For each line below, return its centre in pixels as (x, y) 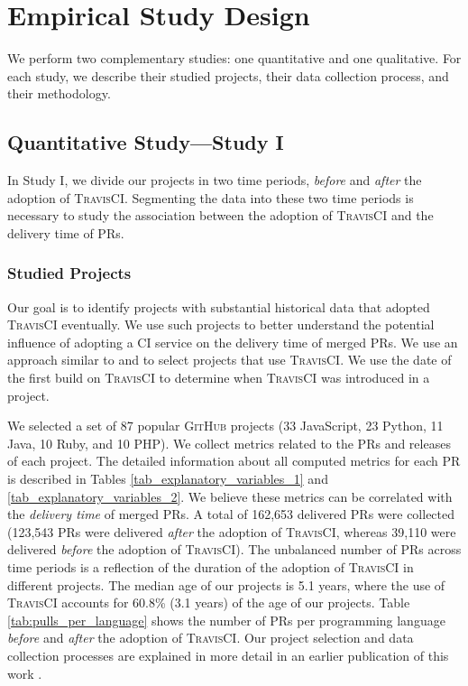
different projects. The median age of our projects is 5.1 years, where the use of (226, 584)
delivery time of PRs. (66, 232)
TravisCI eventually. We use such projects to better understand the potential (221, 324)
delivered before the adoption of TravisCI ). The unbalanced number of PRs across (234, 549)
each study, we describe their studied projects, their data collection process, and (228, 75)
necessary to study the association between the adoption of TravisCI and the (220, 215)
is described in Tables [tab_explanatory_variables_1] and (168, 479)
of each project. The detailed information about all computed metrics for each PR (234, 461)
